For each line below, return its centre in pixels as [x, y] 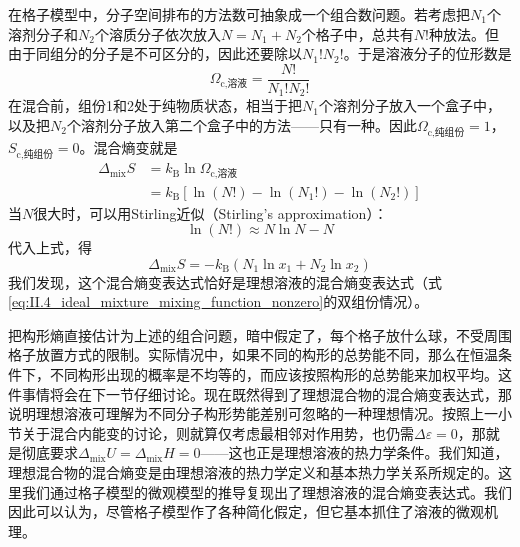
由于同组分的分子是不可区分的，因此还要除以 [155, 53]
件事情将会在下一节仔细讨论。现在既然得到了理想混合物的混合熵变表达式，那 [260, 393]
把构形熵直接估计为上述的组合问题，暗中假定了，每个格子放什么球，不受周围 [260, 334]
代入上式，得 [50, 247]
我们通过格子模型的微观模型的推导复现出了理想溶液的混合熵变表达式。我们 [266, 491]
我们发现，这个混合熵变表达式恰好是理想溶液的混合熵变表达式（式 [225, 281]
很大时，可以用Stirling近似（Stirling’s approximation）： [210, 212]
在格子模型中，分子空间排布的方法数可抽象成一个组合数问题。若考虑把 [239, 14]
